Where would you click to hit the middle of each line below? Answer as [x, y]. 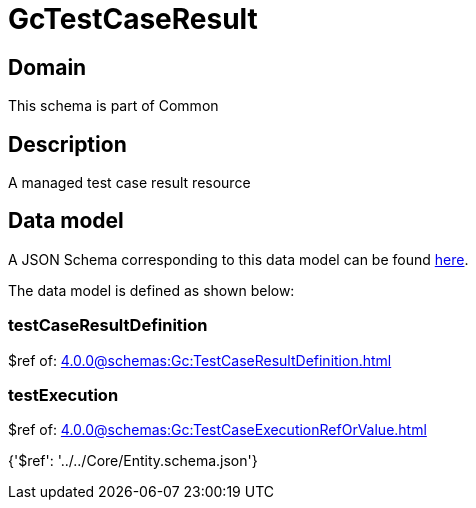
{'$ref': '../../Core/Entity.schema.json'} [133, 461]
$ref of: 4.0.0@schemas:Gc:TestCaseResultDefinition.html [200, 360]
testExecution [63, 394]
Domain [47, 67]
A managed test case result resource [129, 183]
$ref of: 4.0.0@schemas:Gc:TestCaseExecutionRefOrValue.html [217, 430]
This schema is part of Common [113, 106]
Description [67, 144]
